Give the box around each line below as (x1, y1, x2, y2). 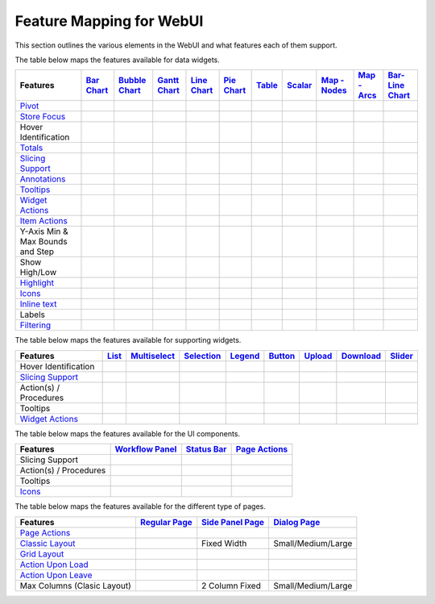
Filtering (19, 319, 52, 331)
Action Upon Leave (19, 569, 93, 581)
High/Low (19, 267, 56, 278)
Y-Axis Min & (19, 226, 68, 237)
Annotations (19, 173, 66, 185)
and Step (19, 246, 54, 257)
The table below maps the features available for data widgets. (14, 55, 221, 65)
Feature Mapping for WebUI (14, 12, 204, 30)
